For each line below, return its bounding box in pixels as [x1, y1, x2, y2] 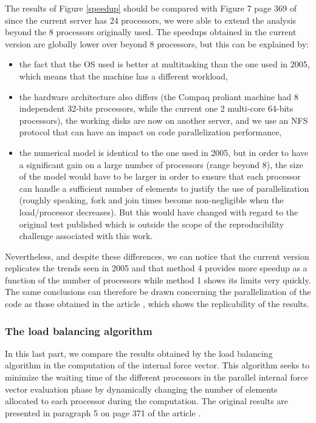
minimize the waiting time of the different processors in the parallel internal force [5, 371, 308, 384]
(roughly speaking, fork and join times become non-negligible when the [19, 194, 284, 206]
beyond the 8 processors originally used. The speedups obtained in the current [5, 25, 297, 38]
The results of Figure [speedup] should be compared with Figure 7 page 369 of [5, 2, 297, 14]
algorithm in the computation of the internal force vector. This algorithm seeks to [5, 359, 310, 371]
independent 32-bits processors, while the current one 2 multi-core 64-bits [19, 102, 294, 115]
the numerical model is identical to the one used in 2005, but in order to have [19, 146, 309, 158]
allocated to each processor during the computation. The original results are [5, 394, 289, 407]
